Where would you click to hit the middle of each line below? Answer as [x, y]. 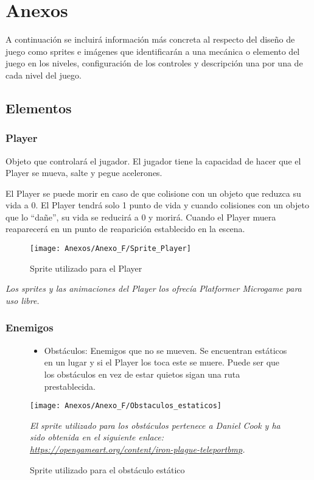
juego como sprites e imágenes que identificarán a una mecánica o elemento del [153, 51]
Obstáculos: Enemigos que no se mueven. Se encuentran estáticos [166, 350]
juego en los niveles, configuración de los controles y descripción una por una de [154, 63]
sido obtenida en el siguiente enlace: [97, 437]
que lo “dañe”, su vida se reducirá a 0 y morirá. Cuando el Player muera [141, 217]
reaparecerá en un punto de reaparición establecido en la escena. [125, 229]
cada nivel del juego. [44, 75]
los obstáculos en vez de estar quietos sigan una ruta [142, 374]
